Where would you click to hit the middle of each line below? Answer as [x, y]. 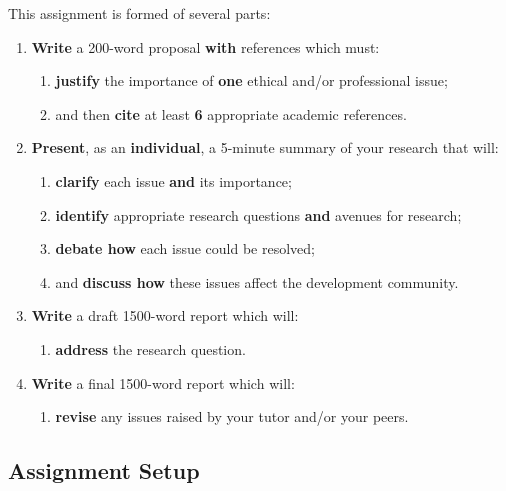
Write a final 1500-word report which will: [163, 382]
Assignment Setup [104, 470]
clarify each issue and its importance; [173, 180]
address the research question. [150, 348]
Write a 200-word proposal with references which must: [205, 46]
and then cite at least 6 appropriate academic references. [231, 113]
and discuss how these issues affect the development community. [257, 281]
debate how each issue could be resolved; [185, 248]
